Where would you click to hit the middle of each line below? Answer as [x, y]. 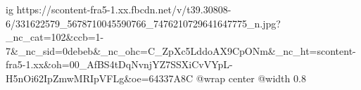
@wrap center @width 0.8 [251, 78]
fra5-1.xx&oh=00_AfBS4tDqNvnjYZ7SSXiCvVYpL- [119, 64]
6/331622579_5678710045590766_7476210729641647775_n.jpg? [143, 23]
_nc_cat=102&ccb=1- [55, 37]
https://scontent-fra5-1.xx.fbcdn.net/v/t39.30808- [124, 9]
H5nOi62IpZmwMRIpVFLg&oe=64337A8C [100, 78]
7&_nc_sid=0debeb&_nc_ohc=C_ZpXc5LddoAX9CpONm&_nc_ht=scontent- [181, 50]
